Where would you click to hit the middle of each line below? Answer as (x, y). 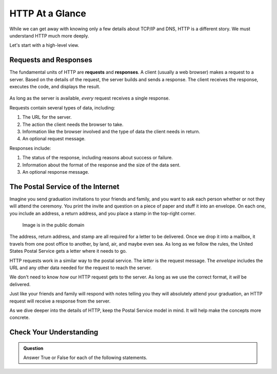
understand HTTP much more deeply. (49, 35)
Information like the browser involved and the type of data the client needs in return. (111, 132)
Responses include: (30, 148)
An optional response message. (56, 172)
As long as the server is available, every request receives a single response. (90, 98)
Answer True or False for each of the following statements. (85, 358)
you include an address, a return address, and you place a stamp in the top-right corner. (103, 213)
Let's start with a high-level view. (44, 45)
